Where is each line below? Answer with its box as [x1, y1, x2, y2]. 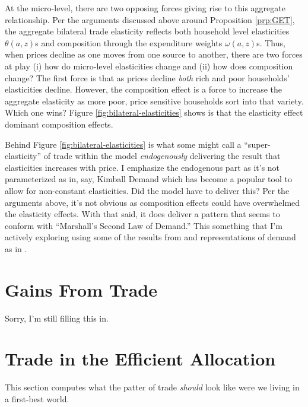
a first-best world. [5, 392, 69, 405]
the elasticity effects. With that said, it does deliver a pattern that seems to [5, 208, 280, 220]
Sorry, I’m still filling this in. [5, 311, 109, 324]
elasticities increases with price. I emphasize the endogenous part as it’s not [5, 161, 280, 173]
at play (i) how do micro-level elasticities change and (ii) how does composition [5, 59, 293, 72]
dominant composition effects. [5, 117, 113, 130]
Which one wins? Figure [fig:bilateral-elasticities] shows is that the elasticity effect [5, 106, 303, 119]
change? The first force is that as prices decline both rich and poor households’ [5, 71, 290, 84]
